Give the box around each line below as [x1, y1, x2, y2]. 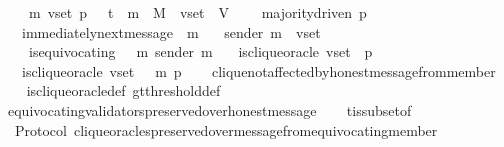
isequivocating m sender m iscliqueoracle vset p [28, 41, 373, 62]
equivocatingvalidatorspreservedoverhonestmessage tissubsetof [7, 99, 412, 120]
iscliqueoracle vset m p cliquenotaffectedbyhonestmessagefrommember [21, 60, 496, 81]
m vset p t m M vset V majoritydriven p [28, 2, 367, 22]
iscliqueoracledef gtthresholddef [26, 80, 221, 101]
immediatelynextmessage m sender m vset [21, 21, 321, 42]
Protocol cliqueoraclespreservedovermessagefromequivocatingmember [14, 119, 438, 140]
